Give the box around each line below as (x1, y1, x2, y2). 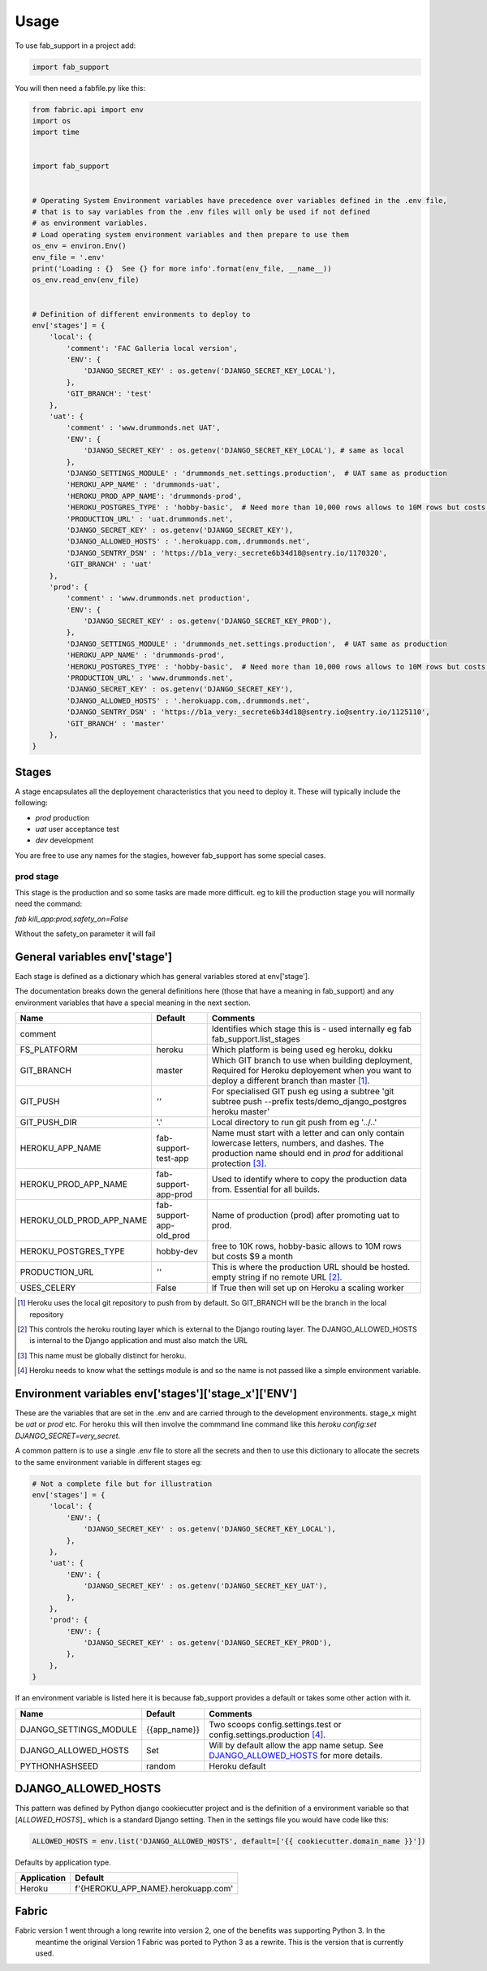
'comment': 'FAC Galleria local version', (66, 344, 239, 353)
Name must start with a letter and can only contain (211, 1128, 405, 1139)
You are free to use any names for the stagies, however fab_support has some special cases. (15, 850, 326, 860)
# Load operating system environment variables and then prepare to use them (32, 230, 349, 239)
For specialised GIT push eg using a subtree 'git (211, 1085, 394, 1097)
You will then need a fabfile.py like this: (15, 83, 146, 93)
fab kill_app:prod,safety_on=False (15, 914, 129, 924)
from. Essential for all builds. (211, 1184, 321, 1195)
